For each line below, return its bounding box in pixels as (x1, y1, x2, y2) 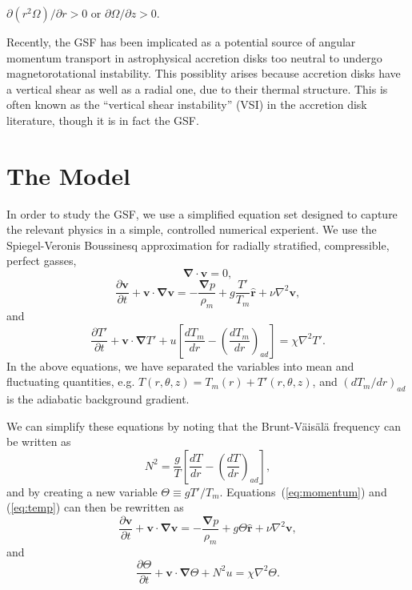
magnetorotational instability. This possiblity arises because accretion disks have (6, 65, 401, 82)
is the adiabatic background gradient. (6, 390, 190, 407)
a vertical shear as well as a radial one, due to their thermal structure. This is (6, 80, 388, 97)
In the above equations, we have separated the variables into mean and (6, 357, 354, 374)
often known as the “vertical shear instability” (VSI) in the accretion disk (6, 96, 367, 113)
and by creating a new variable (6, 483, 158, 500)
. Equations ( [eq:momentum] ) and (219, 483, 387, 500)
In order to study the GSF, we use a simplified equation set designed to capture (6, 205, 398, 222)
